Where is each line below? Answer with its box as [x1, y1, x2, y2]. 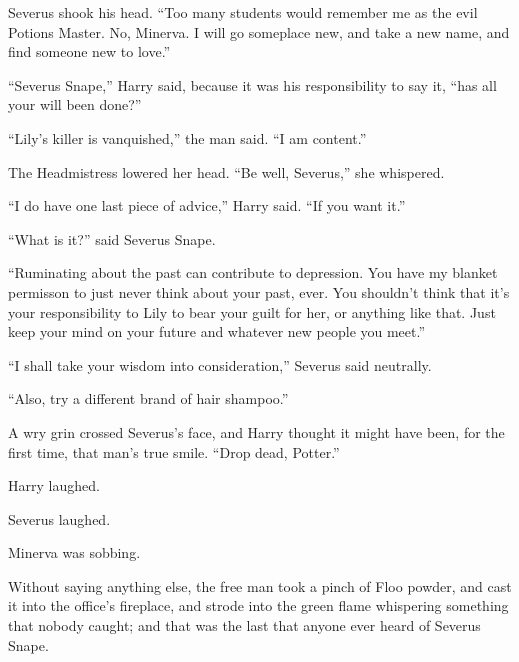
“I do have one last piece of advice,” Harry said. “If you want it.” [8, 195, 406, 216]
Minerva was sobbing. [8, 542, 141, 563]
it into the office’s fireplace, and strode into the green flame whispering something [8, 595, 509, 616]
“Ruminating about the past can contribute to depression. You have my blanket [8, 262, 498, 283]
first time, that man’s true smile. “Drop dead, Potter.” [8, 441, 340, 462]
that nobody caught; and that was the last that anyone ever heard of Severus [8, 615, 481, 636]
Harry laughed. [8, 475, 100, 496]
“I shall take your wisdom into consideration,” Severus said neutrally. [8, 354, 432, 375]
